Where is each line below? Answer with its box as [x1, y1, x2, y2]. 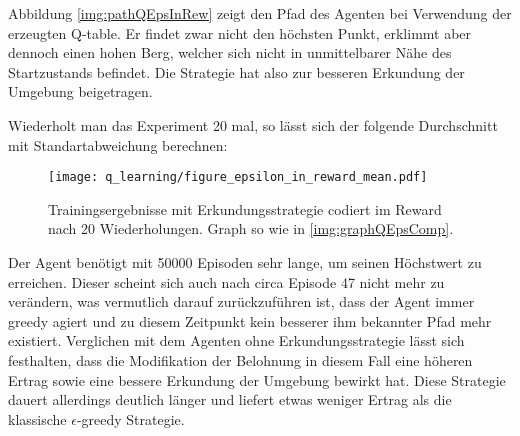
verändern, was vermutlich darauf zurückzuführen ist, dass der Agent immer [8, 291, 475, 312]
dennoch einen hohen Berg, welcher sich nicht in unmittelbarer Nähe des [8, 42, 452, 63]
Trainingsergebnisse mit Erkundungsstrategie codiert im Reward [48, 198, 442, 219]
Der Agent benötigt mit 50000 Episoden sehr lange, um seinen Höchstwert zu [8, 252, 482, 272]
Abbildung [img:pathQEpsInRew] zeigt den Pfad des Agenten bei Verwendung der [8, 3, 512, 23]
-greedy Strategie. [76, 408, 185, 429]
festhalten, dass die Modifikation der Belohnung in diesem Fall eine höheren [8, 349, 473, 370]
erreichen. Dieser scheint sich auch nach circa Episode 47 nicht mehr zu [8, 271, 445, 292]
